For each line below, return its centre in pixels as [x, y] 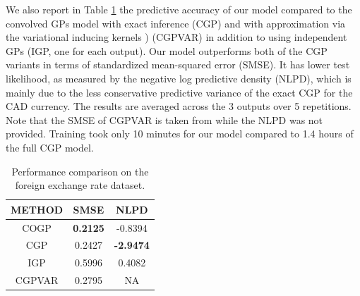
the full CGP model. [50, 147]
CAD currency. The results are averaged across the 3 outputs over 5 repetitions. [179, 106]
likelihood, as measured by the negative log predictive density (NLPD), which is [179, 78]
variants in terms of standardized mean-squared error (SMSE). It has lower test [178, 64]
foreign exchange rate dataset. [80, 185]
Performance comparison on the [80, 171]
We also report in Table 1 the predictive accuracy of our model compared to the [179, 9]
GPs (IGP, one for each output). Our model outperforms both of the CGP [167, 50]
